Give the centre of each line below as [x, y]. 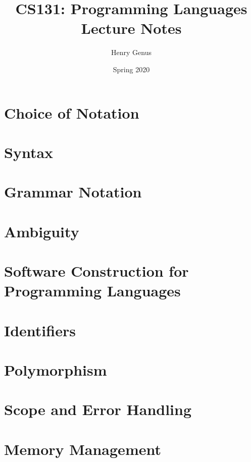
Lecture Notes [131, 28]
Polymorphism [56, 369]
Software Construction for [96, 271]
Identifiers [40, 330]
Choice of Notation [72, 112]
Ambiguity [42, 231]
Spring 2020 [131, 69]
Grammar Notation [73, 192]
